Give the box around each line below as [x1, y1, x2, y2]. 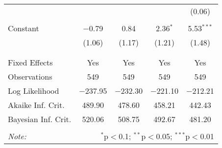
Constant [8, 22, 39, 34]
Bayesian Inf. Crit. [8, 113, 72, 125]
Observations [8, 71, 52, 82]
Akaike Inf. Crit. [8, 99, 65, 110]
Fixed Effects [8, 57, 53, 68]
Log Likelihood [8, 85, 59, 96]
